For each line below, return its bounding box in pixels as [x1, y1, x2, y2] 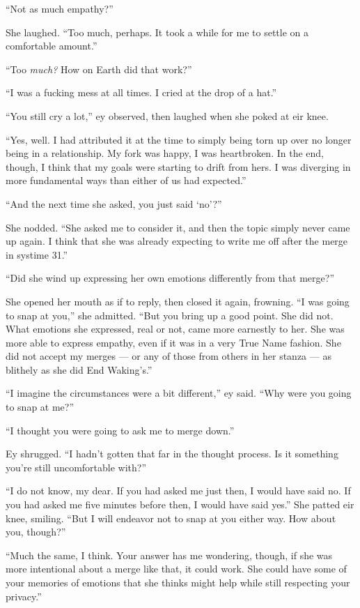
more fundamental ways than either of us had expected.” [6, 173, 246, 188]
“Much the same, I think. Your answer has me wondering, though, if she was [6, 547, 333, 562]
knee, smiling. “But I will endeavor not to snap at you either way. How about [6, 510, 336, 525]
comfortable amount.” [6, 38, 97, 53]
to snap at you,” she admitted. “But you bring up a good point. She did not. [6, 307, 334, 322]
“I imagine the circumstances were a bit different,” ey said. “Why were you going [6, 386, 352, 400]
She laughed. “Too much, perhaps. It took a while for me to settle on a [6, 24, 308, 39]
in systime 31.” [6, 247, 68, 261]
